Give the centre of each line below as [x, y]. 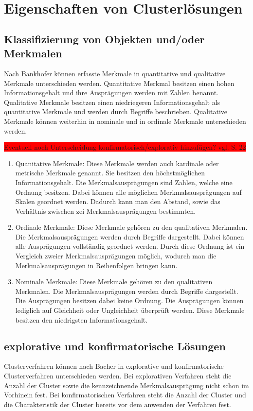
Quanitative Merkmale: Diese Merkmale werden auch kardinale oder [117, 163]
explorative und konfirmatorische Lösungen [115, 346]
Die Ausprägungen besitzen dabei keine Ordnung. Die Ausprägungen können [129, 300]
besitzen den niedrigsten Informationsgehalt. [81, 319]
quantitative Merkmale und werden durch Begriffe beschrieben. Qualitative [116, 111]
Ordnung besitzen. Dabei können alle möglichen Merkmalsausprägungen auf [128, 192]
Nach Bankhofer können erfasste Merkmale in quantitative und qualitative [115, 73]
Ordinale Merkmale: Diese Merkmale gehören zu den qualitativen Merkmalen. [131, 227]
